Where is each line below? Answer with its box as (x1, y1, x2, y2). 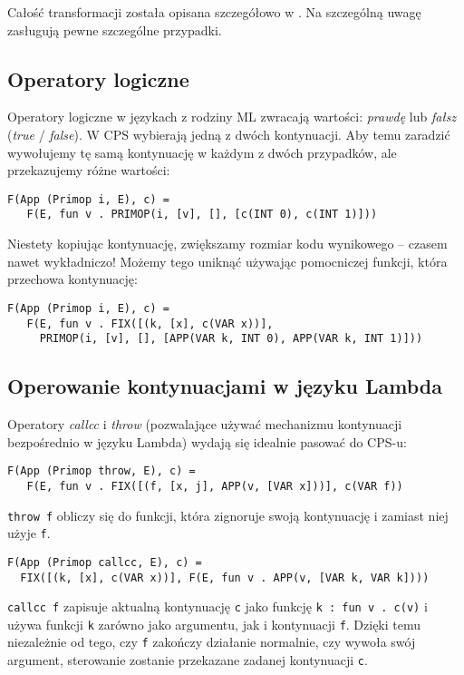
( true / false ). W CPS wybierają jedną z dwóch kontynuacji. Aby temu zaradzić (7, 124, 450, 143)
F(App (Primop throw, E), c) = (7, 465, 196, 478)
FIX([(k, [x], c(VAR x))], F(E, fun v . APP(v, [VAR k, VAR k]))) (20, 571, 430, 584)
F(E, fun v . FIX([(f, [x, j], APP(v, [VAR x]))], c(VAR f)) (26, 479, 403, 493)
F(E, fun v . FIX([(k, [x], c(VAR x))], (26, 317, 274, 330)
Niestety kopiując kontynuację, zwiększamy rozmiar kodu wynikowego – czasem (7, 234, 448, 253)
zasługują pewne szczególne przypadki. (7, 20, 222, 39)
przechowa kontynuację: (7, 269, 138, 289)
